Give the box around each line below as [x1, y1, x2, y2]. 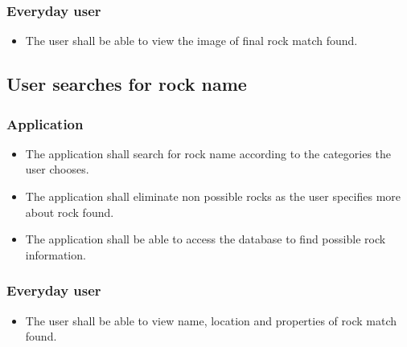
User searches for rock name [6, 71, 247, 96]
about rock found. [25, 203, 114, 220]
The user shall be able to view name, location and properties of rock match [25, 312, 397, 329]
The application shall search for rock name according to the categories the [25, 145, 392, 161]
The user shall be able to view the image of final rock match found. [25, 32, 358, 49]
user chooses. [25, 161, 89, 178]
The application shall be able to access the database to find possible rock [25, 231, 386, 247]
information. [25, 246, 86, 263]
